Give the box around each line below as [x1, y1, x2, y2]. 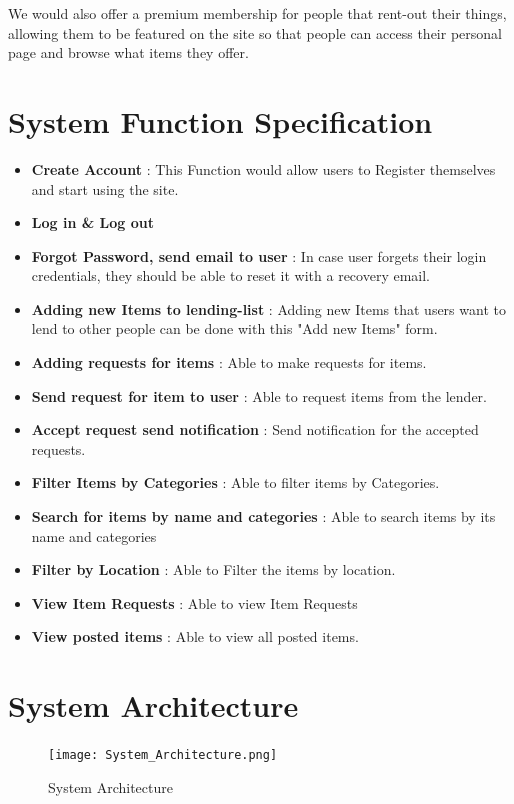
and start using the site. [31, 178, 179, 199]
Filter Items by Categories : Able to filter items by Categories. [31, 472, 440, 493]
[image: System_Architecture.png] [48, 748, 278, 763]
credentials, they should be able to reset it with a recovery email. [31, 265, 430, 286]
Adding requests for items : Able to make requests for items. [31, 352, 427, 373]
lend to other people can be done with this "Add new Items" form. [31, 318, 438, 339]
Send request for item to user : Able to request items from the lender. [31, 385, 487, 406]
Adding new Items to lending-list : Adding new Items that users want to [31, 298, 506, 319]
